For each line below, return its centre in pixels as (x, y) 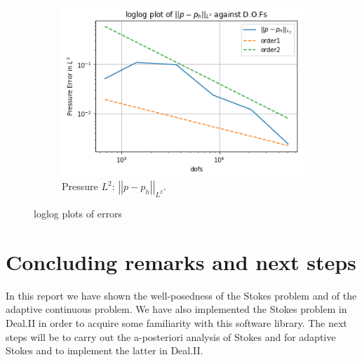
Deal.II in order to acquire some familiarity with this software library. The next (176, 322)
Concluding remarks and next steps (181, 261)
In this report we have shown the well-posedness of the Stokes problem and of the (181, 295)
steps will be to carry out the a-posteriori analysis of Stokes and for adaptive (171, 336)
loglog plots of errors (78, 214)
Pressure (80, 186)
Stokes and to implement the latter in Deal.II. (105, 350)
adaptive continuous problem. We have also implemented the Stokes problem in (176, 309)
